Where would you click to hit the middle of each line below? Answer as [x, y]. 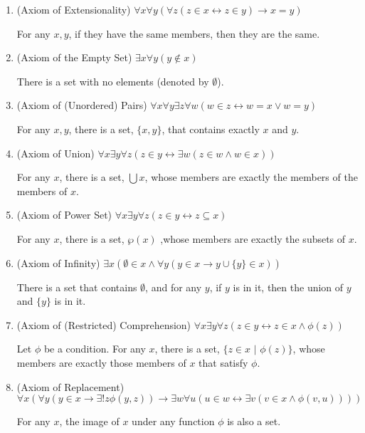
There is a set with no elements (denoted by [113, 81]
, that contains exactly [211, 129]
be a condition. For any [95, 349]
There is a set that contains [77, 287]
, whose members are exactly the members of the [251, 177]
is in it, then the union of [288, 287]
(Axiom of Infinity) [58, 262]
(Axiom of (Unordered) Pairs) [82, 105]
